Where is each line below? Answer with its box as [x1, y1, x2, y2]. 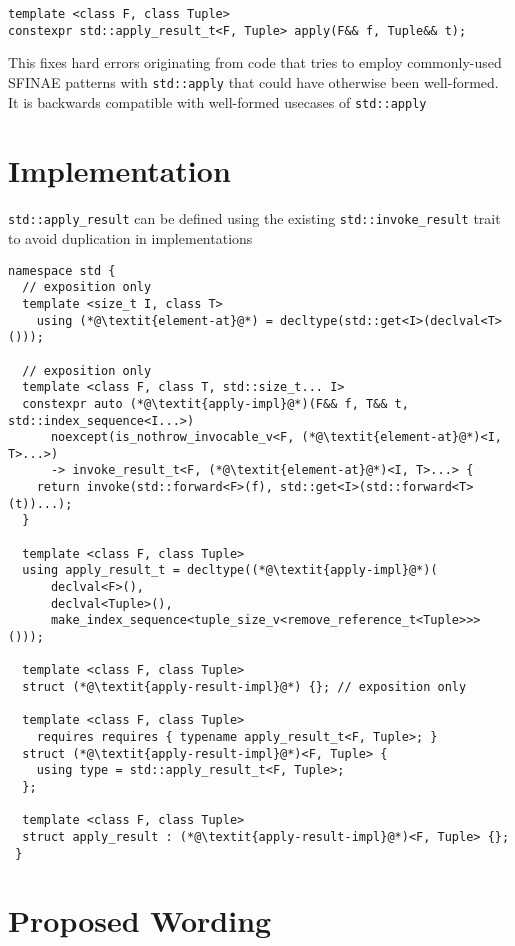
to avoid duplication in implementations [8, 228, 253, 248]
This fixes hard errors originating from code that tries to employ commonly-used [8, 52, 502, 73]
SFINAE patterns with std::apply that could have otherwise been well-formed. [8, 71, 499, 92]
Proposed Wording [8, 900, 272, 941]
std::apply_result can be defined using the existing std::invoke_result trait [8, 208, 501, 229]
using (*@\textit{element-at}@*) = [36, 313, 273, 328]
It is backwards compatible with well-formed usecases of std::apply [8, 91, 427, 112]
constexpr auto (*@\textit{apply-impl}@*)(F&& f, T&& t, [22, 396, 409, 411]
